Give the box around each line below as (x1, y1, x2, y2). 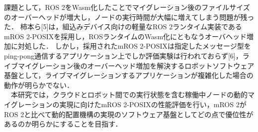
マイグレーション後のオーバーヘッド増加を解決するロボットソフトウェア (17, 60, 255, 70)
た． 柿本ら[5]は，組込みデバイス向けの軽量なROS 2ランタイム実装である (4, 21, 242, 32)
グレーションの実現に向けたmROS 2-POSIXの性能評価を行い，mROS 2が (10, 99, 247, 109)
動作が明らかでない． (4, 79, 74, 90)
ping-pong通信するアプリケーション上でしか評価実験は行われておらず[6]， (4, 50, 243, 61)
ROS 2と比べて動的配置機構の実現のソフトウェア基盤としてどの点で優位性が (4, 109, 254, 119)
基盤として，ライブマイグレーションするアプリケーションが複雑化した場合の (4, 70, 254, 80)
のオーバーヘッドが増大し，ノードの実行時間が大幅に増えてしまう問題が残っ (4, 11, 255, 22)
